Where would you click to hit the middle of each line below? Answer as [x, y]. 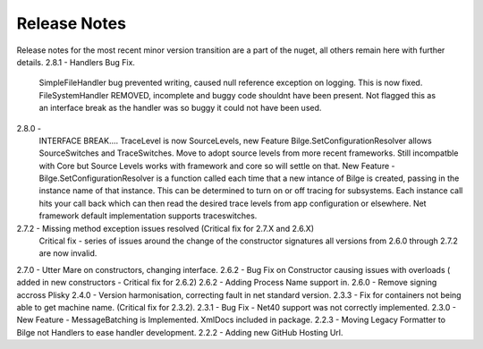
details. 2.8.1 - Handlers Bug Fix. [76, 62]
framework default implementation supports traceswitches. [148, 216]
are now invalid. [68, 253]
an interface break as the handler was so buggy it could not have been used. [180, 108]
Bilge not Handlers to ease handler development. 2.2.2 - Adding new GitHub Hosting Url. [180, 332]
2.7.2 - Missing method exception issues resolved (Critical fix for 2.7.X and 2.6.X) [165, 228]
